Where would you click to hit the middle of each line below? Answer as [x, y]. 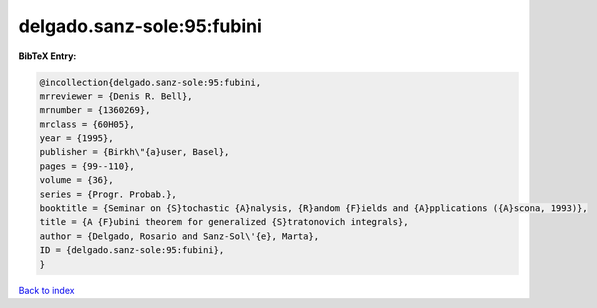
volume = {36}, [76, 180]
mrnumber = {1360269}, [95, 110]
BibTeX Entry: [47, 56]
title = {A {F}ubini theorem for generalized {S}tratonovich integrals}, [224, 222]
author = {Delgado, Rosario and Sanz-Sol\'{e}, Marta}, [179, 236]
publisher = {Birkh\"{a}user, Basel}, [134, 152]
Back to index [46, 290]
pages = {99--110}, [87, 166]
